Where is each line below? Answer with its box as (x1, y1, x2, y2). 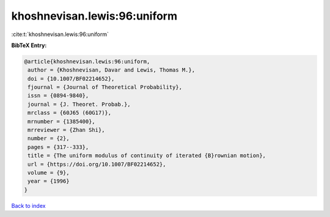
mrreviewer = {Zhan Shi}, (28, 127, 105, 134)
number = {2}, (28, 135, 70, 142)
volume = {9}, (28, 169, 70, 176)
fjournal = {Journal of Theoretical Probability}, (28, 84, 183, 91)
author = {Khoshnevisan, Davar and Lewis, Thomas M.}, (28, 67, 196, 73)
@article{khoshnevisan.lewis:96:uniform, (24, 58, 150, 65)
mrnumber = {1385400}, (28, 118, 96, 125)
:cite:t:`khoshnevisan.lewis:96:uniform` (11, 31, 109, 38)
